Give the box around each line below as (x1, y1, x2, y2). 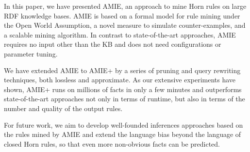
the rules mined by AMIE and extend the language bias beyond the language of (4, 129, 241, 139)
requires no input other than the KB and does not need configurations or (4, 39, 221, 49)
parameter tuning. (4, 48, 58, 58)
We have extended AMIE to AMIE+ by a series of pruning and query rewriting (4, 65, 241, 75)
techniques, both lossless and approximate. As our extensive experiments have (4, 75, 236, 85)
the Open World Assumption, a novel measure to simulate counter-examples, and (4, 20, 246, 30)
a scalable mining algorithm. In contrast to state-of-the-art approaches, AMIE (4, 29, 236, 39)
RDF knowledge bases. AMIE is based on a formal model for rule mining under (4, 10, 240, 20)
